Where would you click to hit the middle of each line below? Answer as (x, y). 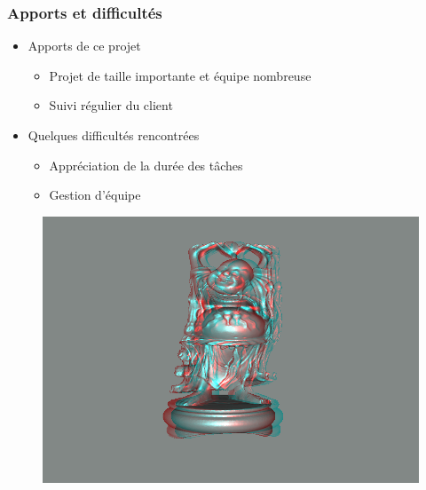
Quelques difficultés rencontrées (114, 135)
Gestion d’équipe (95, 195)
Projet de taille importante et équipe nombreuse (180, 75)
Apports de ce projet (84, 46)
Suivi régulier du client (111, 105)
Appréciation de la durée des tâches (146, 165)
